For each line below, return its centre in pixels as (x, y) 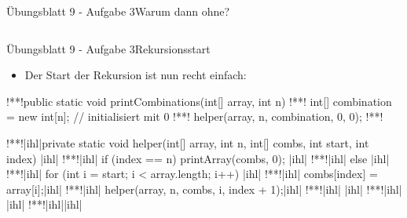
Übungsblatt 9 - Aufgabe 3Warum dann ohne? (118, 11)
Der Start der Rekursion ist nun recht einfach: (136, 75)
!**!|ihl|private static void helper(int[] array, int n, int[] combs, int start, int (188, 142)
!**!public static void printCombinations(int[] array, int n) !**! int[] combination (199, 101)
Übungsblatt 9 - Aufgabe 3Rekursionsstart (108, 48)
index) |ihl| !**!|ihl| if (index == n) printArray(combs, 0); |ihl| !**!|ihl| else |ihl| (198, 158)
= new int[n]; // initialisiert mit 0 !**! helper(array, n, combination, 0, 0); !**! (195, 116)
